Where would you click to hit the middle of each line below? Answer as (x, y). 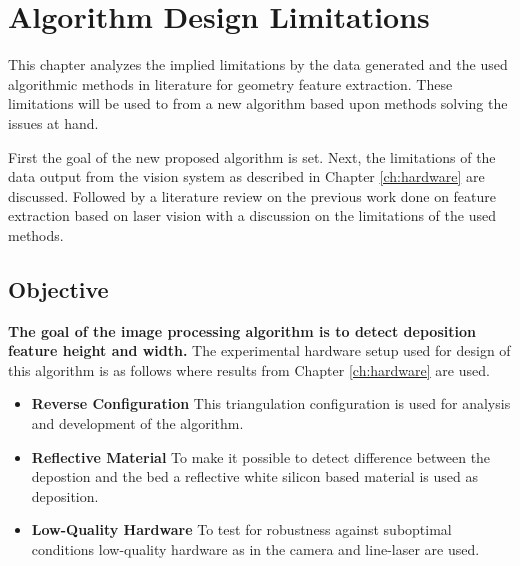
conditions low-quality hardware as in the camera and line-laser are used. (255, 549)
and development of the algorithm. (137, 423)
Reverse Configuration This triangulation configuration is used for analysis (271, 403)
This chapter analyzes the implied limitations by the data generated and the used (258, 64)
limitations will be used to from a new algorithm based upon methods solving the (258, 103)
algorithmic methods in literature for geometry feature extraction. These (230, 83)
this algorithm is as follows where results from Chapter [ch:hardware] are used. (249, 369)
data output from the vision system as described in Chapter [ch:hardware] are (246, 176)
